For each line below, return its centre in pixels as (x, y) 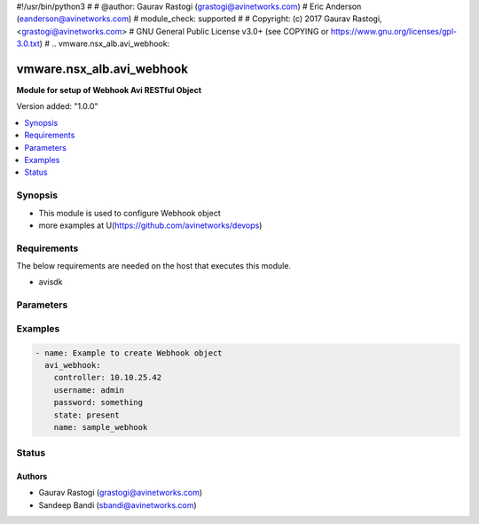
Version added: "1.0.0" (57, 106)
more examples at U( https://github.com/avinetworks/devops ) (150, 225)
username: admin (89, 390)
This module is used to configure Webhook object (130, 213)
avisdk (51, 282)
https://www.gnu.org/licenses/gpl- (393, 31)
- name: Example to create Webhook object (129, 353)
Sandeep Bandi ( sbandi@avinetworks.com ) (118, 504)
